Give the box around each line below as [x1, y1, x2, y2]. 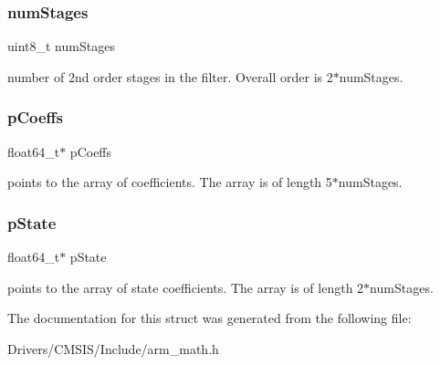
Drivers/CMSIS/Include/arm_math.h [7, 339, 219, 358]
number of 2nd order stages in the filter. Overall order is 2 [7, 67, 333, 86]
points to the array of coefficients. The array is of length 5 [7, 172, 332, 192]
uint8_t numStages [7, 36, 115, 56]
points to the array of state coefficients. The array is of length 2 [7, 277, 364, 297]
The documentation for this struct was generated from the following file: [7, 308, 412, 328]
